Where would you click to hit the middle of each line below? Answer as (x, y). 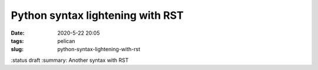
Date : (18, 33)
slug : (17, 49)
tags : (17, 41)
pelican (66, 41)
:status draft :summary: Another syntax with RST (70, 60)
